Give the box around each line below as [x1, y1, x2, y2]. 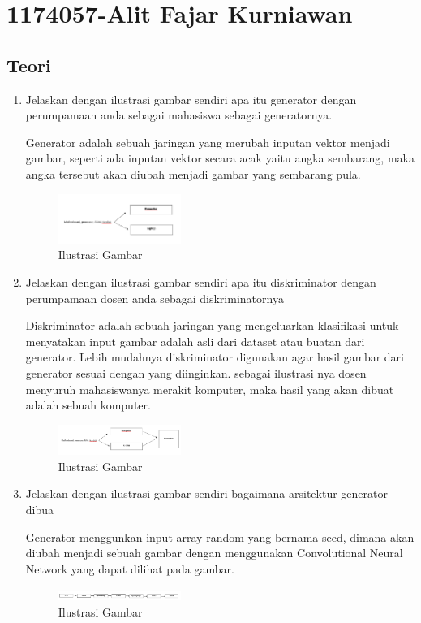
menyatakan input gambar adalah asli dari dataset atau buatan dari [25, 332, 365, 349]
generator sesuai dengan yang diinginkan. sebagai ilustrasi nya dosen [25, 365, 367, 382]
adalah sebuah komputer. [25, 396, 151, 413]
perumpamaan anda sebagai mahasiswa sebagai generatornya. [25, 106, 333, 123]
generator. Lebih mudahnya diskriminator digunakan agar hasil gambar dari [25, 348, 404, 366]
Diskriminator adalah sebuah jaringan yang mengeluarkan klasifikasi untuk [25, 317, 399, 334]
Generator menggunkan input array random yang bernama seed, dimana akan [25, 528, 415, 545]
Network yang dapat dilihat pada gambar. [25, 560, 234, 577]
